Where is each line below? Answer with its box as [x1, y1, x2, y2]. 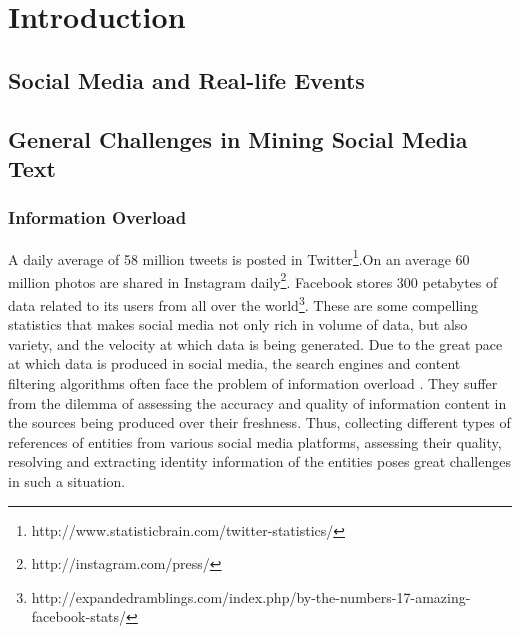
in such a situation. [8, 471, 126, 492]
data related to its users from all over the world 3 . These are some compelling [8, 292, 478, 315]
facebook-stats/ [31, 606, 127, 627]
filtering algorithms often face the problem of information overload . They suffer [8, 373, 498, 394]
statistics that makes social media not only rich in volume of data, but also [8, 314, 468, 335]
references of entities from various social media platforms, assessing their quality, [8, 431, 502, 452]
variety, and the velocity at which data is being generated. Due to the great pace [8, 333, 503, 354]
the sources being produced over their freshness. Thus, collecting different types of [8, 412, 511, 433]
